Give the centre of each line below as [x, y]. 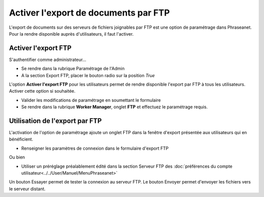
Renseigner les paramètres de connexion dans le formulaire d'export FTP [95, 148]
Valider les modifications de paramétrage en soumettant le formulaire [91, 100]
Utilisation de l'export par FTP [55, 121]
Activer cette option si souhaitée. [42, 91]
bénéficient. [21, 139]
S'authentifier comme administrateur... [48, 59]
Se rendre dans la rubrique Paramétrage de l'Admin [73, 69]
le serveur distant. [27, 189]
